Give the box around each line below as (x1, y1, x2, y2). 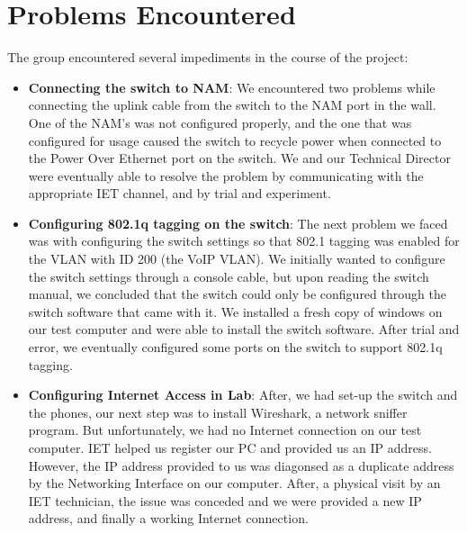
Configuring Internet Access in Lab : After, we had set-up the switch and (28, 385, 458, 404)
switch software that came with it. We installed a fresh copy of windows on (28, 302, 443, 321)
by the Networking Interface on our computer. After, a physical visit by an (28, 474, 441, 492)
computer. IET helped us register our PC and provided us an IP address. (28, 438, 432, 456)
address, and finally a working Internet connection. (28, 509, 309, 528)
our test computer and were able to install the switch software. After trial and (28, 320, 460, 339)
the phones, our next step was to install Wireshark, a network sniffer (28, 402, 408, 421)
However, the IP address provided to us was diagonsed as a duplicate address (28, 456, 454, 474)
